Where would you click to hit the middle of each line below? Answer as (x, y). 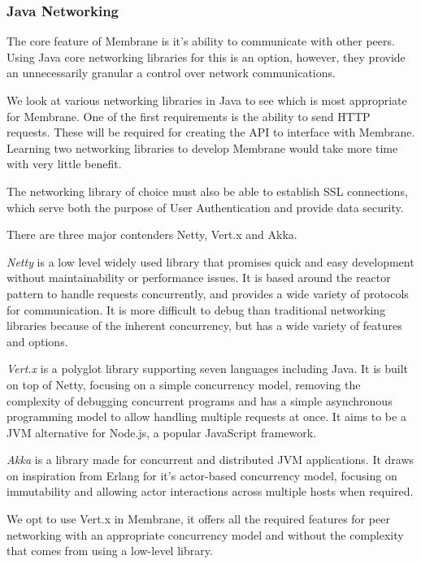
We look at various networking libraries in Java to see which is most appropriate (207, 100)
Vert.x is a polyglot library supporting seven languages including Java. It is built (208, 369)
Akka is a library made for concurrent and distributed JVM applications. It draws (210, 460)
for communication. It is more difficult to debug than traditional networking (196, 309)
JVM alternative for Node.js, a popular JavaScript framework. (162, 432)
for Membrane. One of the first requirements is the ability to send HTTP (189, 116)
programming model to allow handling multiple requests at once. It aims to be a (206, 416)
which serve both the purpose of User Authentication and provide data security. (205, 207)
